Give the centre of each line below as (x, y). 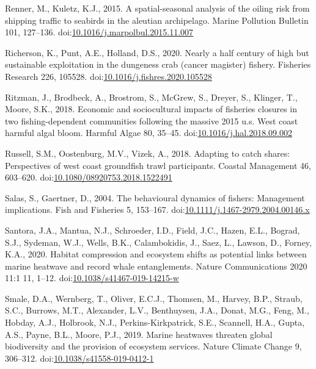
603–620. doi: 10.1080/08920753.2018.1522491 (89, 177)
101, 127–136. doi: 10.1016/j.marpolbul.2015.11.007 (99, 32)
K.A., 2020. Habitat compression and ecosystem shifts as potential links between (156, 254)
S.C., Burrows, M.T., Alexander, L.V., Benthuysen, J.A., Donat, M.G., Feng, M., (157, 310)
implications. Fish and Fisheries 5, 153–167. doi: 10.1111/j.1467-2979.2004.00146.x (157, 210)
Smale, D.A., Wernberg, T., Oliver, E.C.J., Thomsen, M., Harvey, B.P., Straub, (154, 298)
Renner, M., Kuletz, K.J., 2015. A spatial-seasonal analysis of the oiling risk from (157, 8)
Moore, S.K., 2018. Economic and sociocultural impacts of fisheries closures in (151, 109)
